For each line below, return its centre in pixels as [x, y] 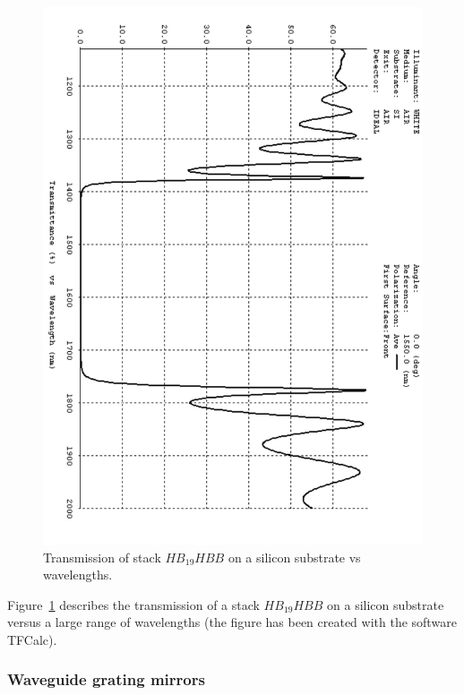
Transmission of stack [102, 557]
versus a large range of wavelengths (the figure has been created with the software [232, 622]
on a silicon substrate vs [294, 557]
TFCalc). [32, 639]
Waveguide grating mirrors [106, 679]
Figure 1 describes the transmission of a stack [133, 604]
